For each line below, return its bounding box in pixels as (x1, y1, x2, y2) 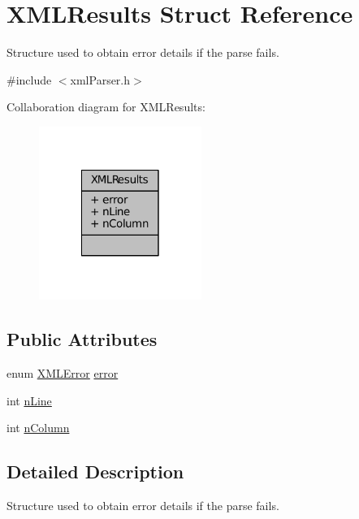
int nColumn (6, 419, 70, 436)
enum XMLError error (6, 365, 119, 382)
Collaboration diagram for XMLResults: (6, 98, 205, 115)
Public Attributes (6, 327, 158, 352)
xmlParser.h (70, 71, 131, 88)
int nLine (6, 391, 52, 409)
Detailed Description (6, 459, 184, 484)
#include (6, 71, 52, 88)
